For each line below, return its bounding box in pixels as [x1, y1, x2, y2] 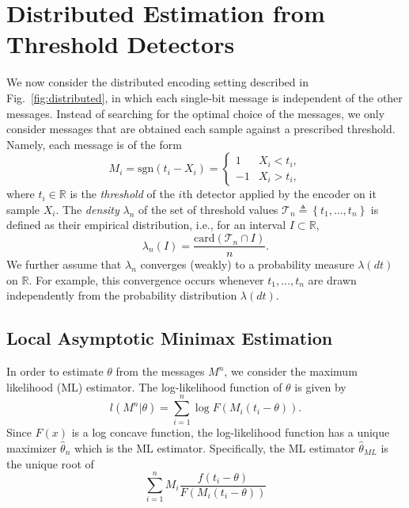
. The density [55, 201, 119, 217]
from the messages [116, 363, 205, 380]
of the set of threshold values [138, 201, 278, 217]
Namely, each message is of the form [6, 136, 182, 152]
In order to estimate [6, 363, 104, 380]
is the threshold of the [70, 185, 175, 202]
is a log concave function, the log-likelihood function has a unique [71, 424, 390, 441]
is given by [294, 378, 347, 395]
